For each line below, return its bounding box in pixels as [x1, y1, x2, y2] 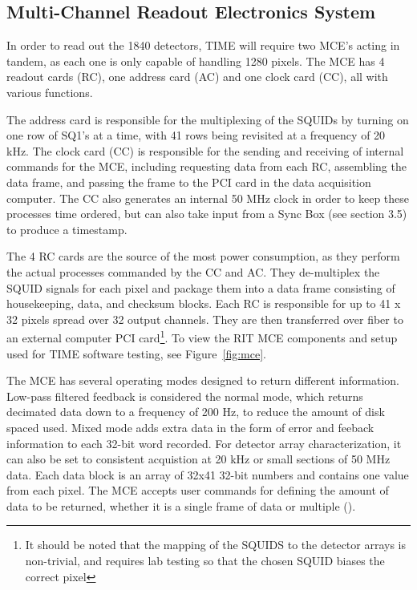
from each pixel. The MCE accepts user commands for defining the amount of [6, 482, 389, 499]
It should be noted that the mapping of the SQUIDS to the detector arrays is [25, 536, 407, 553]
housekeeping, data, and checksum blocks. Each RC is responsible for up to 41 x [6, 295, 401, 312]
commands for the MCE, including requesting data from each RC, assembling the [6, 158, 407, 175]
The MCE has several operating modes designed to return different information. [6, 372, 399, 389]
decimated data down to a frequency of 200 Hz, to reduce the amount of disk [6, 403, 385, 420]
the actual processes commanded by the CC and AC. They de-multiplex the [6, 263, 380, 280]
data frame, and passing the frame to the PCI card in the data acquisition [6, 173, 371, 190]
